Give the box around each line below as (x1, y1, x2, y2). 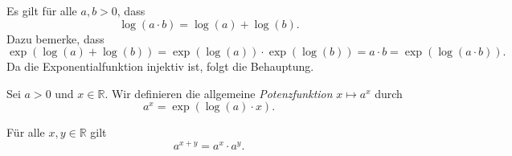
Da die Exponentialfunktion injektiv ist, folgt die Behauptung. (6, 58, 314, 75)
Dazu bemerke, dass (6, 30, 104, 47)
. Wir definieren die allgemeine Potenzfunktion (104, 84, 333, 101)
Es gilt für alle (6, 2, 77, 18)
